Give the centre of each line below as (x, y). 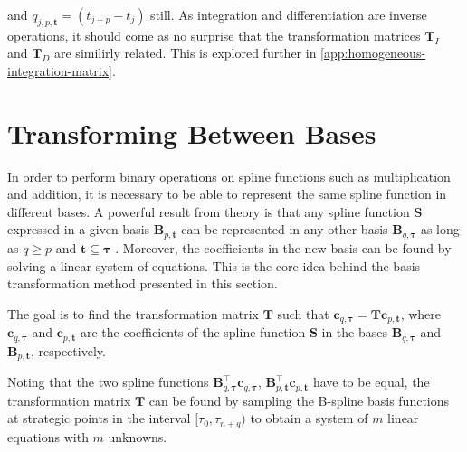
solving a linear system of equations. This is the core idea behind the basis (214, 265)
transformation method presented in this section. (143, 283)
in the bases (355, 332)
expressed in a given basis (79, 229)
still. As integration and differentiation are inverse (289, 14)
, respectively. (68, 350)
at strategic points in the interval (99, 418)
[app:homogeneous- (373, 53)
